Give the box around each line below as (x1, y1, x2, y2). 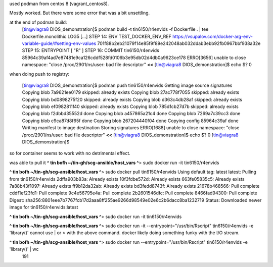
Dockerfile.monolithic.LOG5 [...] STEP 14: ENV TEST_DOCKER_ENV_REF (22, 33, 171, 39)
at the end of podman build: (9, 19, 67, 25)
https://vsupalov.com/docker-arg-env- (172, 33, 253, 39)
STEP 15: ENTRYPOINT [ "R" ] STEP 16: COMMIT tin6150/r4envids (22, 47, 159, 54)
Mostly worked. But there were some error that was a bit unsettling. (9, 10, 150, 16)
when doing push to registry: (9, 71, 70, 77)
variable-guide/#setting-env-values (22, 40, 97, 46)
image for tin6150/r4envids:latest (9, 204, 78, 210)
